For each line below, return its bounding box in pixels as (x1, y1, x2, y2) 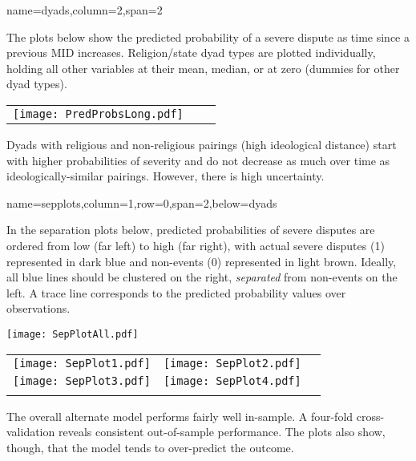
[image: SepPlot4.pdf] (163, 374, 301, 387)
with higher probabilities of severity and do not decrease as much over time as (6, 152, 390, 168)
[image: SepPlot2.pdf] (163, 356, 301, 370)
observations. (6, 300, 71, 317)
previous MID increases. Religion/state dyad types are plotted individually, (6, 44, 376, 61)
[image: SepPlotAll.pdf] (6, 328, 139, 340)
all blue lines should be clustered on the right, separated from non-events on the (6, 269, 398, 285)
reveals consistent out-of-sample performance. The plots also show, (58, 423, 386, 440)
